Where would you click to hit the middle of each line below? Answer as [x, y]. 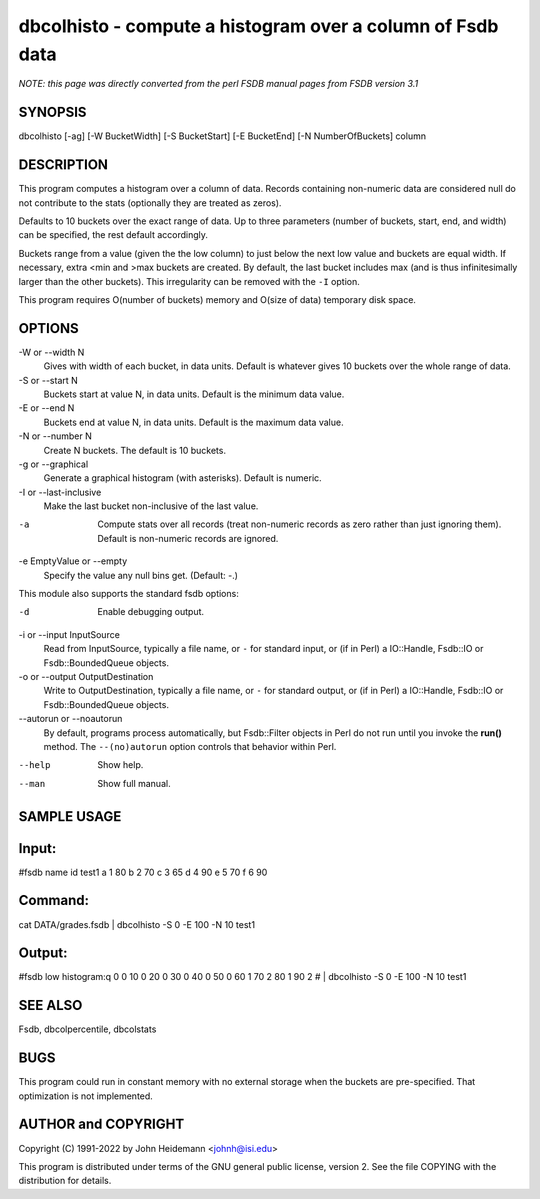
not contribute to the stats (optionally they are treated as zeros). [150, 202]
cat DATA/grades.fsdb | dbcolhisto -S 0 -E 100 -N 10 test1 [136, 924]
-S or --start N [48, 380]
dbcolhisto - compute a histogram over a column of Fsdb [258, 26]
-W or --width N [51, 352]
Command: [54, 900]
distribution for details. [65, 1181]
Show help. [120, 765]
